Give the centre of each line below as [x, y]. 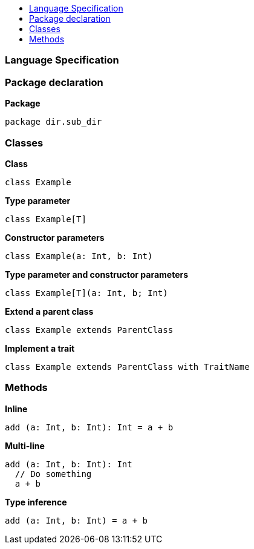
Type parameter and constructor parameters [97, 274]
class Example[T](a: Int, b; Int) [86, 293]
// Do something [53, 474]
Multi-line [25, 445]
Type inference [36, 502]
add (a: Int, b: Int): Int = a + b [89, 427]
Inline [16, 409]
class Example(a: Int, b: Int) [79, 256]
